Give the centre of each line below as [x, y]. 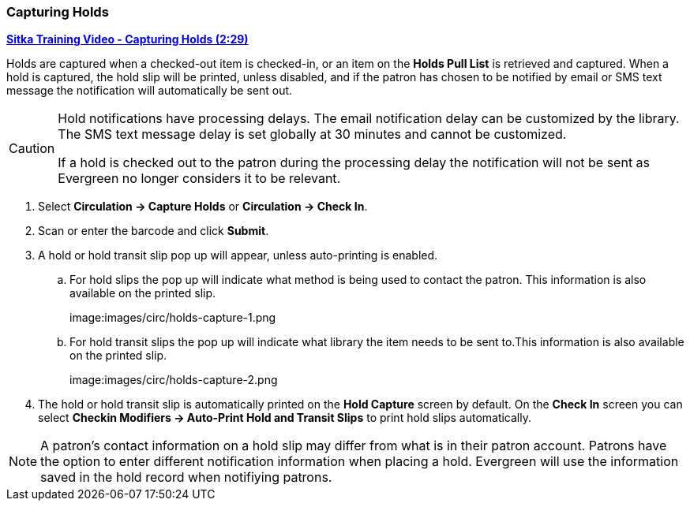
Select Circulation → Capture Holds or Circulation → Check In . [203, 207]
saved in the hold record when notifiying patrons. [186, 477]
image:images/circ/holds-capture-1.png [173, 318]
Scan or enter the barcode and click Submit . [154, 231]
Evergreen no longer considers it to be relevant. [199, 179]
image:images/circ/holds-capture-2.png [174, 380]
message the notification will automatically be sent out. [150, 91]
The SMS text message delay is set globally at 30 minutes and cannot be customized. [312, 134]
